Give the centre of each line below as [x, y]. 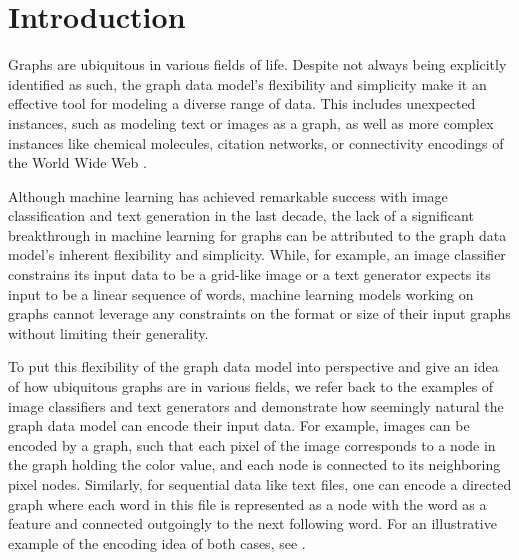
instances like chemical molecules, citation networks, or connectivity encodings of [256, 142]
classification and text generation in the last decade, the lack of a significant [241, 215]
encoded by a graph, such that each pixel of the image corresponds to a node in [252, 444]
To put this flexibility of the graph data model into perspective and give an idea [253, 366]
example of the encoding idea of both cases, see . [157, 542]
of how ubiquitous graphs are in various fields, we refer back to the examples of [251, 386]
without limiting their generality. [108, 332]
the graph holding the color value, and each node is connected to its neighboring [254, 464]
